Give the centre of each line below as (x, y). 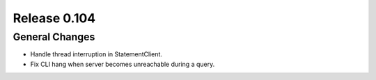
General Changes (54, 37)
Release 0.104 (54, 18)
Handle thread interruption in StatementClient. (96, 54)
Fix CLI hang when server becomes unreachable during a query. (123, 64)
